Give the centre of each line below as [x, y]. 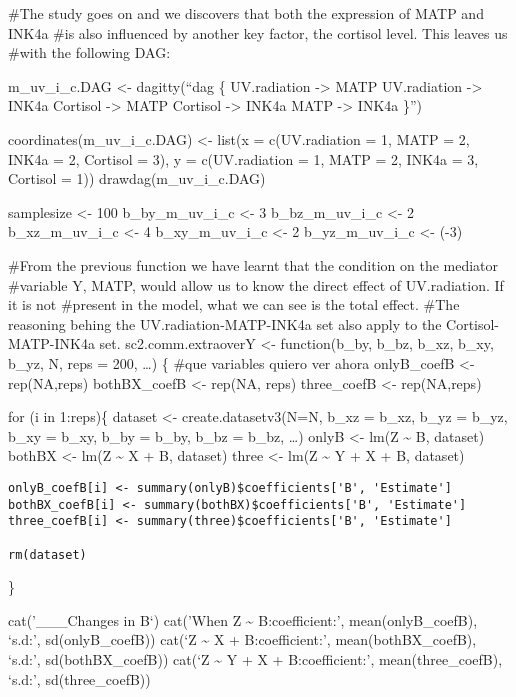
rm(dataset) [47, 554]
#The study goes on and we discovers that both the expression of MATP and [246, 13]
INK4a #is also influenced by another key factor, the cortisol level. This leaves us [258, 32]
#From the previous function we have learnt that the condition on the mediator [253, 264]
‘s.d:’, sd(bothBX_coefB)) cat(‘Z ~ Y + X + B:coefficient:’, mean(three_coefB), [255, 658]
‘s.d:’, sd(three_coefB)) [79, 678]
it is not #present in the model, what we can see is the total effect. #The [234, 304]
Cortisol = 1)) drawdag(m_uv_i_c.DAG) [137, 178]
